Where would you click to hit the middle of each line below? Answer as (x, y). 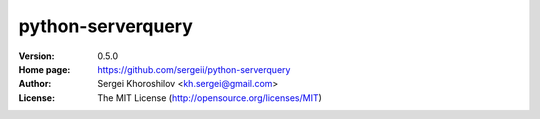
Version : (36, 56)
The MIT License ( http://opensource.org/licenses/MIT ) (209, 97)
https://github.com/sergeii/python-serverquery (194, 69)
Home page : (44, 69)
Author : (35, 84)
